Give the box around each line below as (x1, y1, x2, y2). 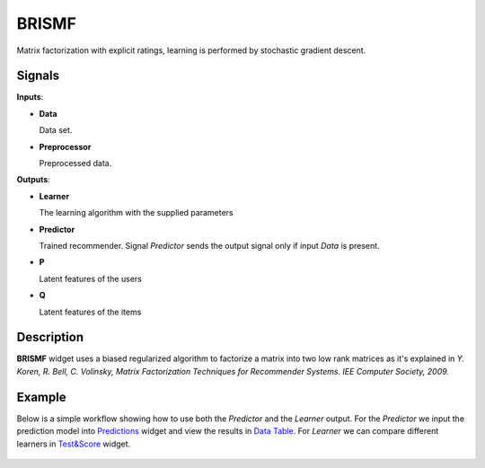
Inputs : (16, 92, 44, 102)
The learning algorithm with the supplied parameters (39, 208, 234, 218)
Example (16, 389, 66, 404)
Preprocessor (39, 141, 92, 152)
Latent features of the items (39, 306, 142, 317)
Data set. (39, 125, 73, 136)
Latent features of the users (39, 273, 143, 284)
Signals (16, 68, 60, 84)
